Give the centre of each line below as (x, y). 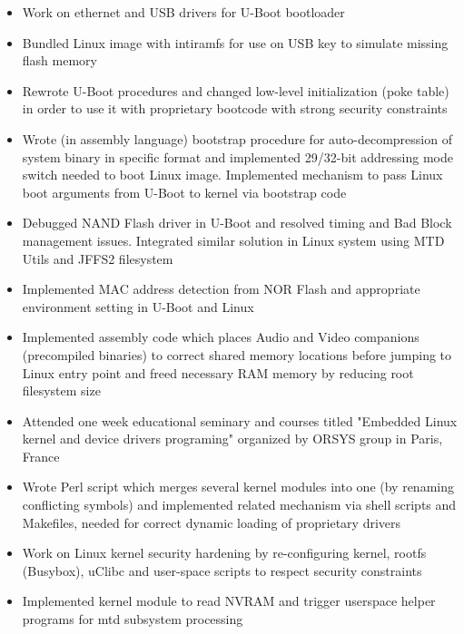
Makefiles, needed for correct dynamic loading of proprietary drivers (212, 522)
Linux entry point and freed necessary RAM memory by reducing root (218, 372)
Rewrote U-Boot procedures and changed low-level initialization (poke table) (236, 90)
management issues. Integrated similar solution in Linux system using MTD (233, 240)
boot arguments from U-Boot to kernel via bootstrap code (184, 192)
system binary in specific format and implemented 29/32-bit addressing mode (237, 156)
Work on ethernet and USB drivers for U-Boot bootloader (183, 12)
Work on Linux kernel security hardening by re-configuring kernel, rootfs (224, 553)
